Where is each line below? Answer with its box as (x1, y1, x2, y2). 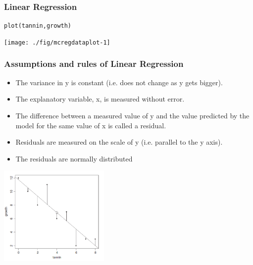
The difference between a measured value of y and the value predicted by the (15, 110, 250, 120)
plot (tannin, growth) (4, 22, 72, 30)
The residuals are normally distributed (15, 153, 133, 163)
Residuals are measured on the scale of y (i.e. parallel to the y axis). (15, 137, 223, 147)
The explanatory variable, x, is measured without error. (15, 94, 185, 104)
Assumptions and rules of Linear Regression (4, 57, 184, 70)
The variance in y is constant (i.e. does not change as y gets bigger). (15, 77, 223, 87)
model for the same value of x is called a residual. (15, 120, 166, 130)
